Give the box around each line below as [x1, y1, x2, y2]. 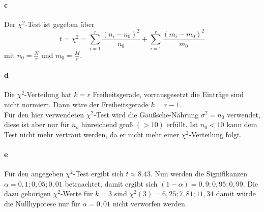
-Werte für [60, 188, 93, 199]
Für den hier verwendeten [4, 109, 84, 119]
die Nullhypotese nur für [4, 198, 80, 208]
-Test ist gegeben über [25, 18, 95, 29]
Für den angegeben [4, 168, 64, 179]
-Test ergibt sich [73, 168, 124, 179]
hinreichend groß [81, 119, 133, 130]
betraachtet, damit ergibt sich [65, 178, 158, 189]
